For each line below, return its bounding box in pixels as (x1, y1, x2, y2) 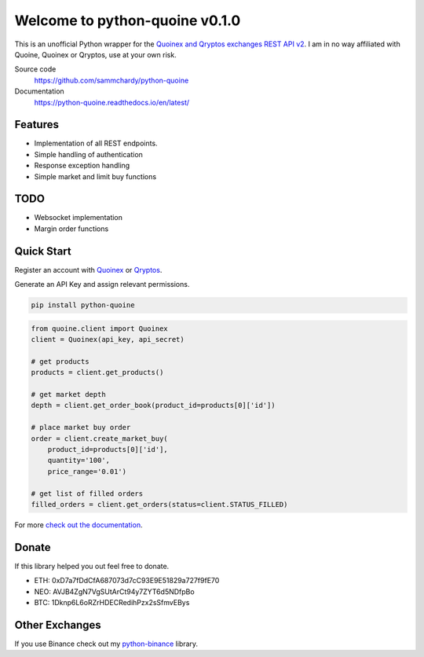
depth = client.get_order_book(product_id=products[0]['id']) (31, 401, 276, 410)
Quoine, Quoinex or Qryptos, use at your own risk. (14, 50, 177, 59)
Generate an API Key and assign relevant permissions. (14, 280, 190, 289)
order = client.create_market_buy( (31, 434, 168, 443)
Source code (14, 64, 57, 74)
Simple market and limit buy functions (34, 171, 157, 181)
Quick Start (14, 244, 71, 258)
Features (14, 118, 59, 131)
